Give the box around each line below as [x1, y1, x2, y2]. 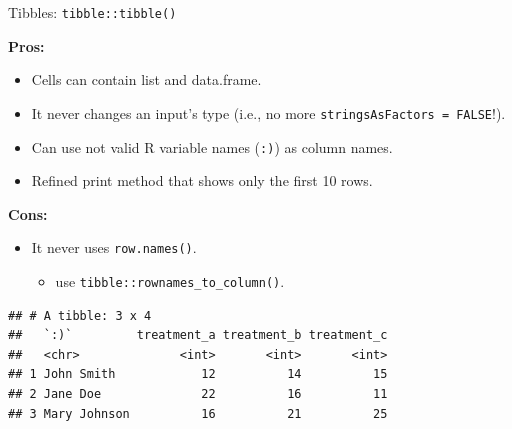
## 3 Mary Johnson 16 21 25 [8, 406, 388, 421]
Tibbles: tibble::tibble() [8, 2, 177, 22]
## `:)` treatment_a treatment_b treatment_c [8, 328, 388, 343]
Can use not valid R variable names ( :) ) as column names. [31, 136, 393, 157]
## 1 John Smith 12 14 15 [8, 367, 388, 382]
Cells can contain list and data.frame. [31, 69, 262, 90]
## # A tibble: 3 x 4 [8, 308, 152, 323]
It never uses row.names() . [31, 237, 197, 258]
